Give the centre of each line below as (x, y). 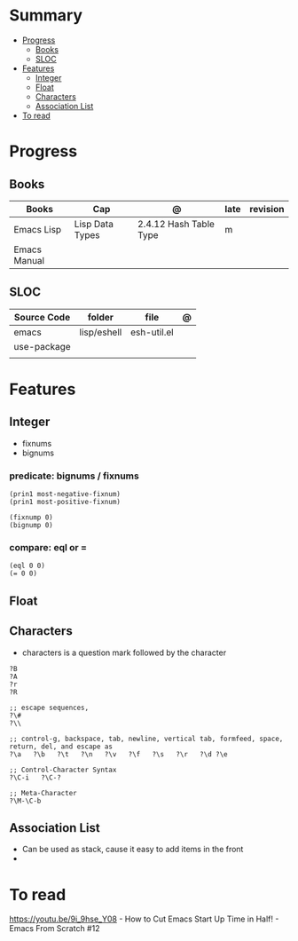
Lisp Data (94, 224)
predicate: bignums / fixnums (74, 476)
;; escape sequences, (49, 708)
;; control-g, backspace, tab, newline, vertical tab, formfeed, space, (146, 739)
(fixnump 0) (31, 518)
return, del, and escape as (61, 747)
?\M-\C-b (25, 801)
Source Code (42, 317)
